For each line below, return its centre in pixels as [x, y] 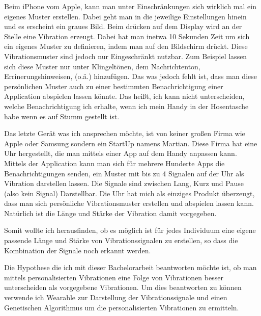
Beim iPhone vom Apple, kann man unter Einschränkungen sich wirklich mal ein [130, 6]
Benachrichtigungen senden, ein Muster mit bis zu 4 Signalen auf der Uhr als [124, 173]
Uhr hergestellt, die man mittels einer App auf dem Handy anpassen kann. [121, 153]
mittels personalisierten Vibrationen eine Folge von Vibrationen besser [114, 277]
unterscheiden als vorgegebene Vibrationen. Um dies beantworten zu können [123, 287]
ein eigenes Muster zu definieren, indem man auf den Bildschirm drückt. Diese [126, 46]
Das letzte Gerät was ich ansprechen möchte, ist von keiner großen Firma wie [125, 133]
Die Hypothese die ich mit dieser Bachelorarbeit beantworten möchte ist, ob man [130, 267]
